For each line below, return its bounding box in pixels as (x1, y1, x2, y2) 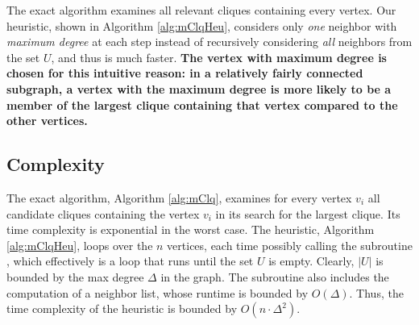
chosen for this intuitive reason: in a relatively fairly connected (6, 65, 363, 81)
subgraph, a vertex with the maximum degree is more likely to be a (6, 80, 392, 97)
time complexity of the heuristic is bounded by (6, 300, 238, 317)
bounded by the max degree (6, 268, 144, 285)
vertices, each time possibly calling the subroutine (167, 236, 413, 253)
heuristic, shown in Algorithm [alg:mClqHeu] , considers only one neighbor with (6, 17, 397, 34)
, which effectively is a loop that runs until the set (6, 252, 254, 269)
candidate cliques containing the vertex (6, 205, 200, 222)
